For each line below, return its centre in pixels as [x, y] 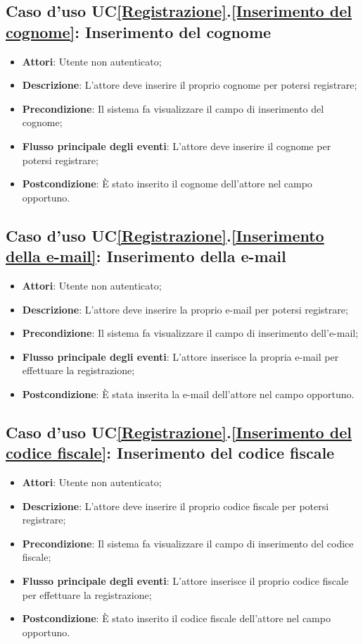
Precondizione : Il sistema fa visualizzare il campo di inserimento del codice [188, 543]
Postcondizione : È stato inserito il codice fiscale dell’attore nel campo [176, 618]
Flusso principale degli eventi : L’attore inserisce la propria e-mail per [180, 356]
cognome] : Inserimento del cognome [139, 31]
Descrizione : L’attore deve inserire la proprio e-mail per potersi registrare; [185, 309]
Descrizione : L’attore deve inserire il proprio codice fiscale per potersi [176, 506]
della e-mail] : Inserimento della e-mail [146, 256]
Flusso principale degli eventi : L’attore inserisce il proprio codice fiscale [185, 581]
